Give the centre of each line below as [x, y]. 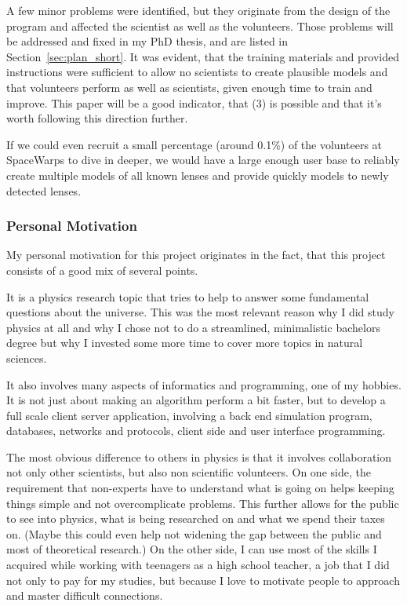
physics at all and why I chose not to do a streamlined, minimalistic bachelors [193, 327]
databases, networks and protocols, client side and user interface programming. [196, 431]
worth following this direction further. [97, 118]
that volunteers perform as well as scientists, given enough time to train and [189, 87]
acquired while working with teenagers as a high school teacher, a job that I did [198, 565]
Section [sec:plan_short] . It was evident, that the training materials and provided [203, 56]
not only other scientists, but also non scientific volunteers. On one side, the [189, 472]
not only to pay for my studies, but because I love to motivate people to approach [203, 580]
